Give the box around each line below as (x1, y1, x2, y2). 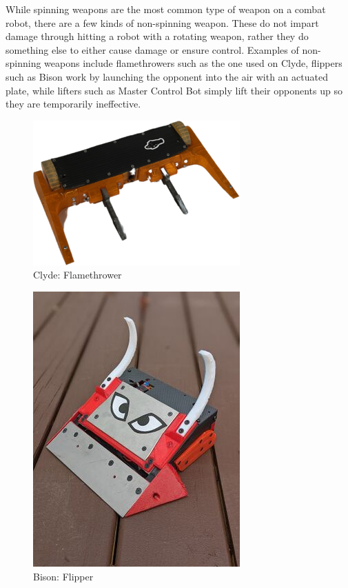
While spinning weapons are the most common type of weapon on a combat (6, 2, 326, 16)
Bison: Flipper (33, 569, 94, 583)
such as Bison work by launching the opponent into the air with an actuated (6, 69, 328, 83)
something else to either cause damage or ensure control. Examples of (6, 42, 299, 57)
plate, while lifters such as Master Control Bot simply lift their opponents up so (6, 83, 342, 97)
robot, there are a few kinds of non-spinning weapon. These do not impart (6, 15, 319, 30)
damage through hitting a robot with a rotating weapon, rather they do (6, 29, 309, 43)
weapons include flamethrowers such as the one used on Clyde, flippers (44, 56, 342, 70)
